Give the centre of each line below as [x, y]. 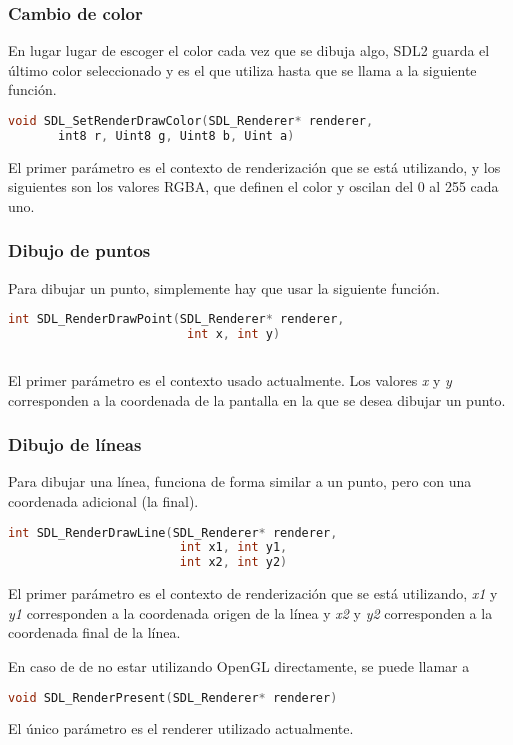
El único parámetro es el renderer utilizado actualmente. [181, 728]
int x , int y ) [233, 334]
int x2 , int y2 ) [233, 562]
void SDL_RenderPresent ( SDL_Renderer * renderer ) [173, 697]
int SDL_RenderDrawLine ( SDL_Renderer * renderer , [173, 532]
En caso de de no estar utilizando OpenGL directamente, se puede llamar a [239, 665]
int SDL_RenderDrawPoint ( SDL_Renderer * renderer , [176, 319]
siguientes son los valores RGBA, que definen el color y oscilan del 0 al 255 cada [253, 186]
